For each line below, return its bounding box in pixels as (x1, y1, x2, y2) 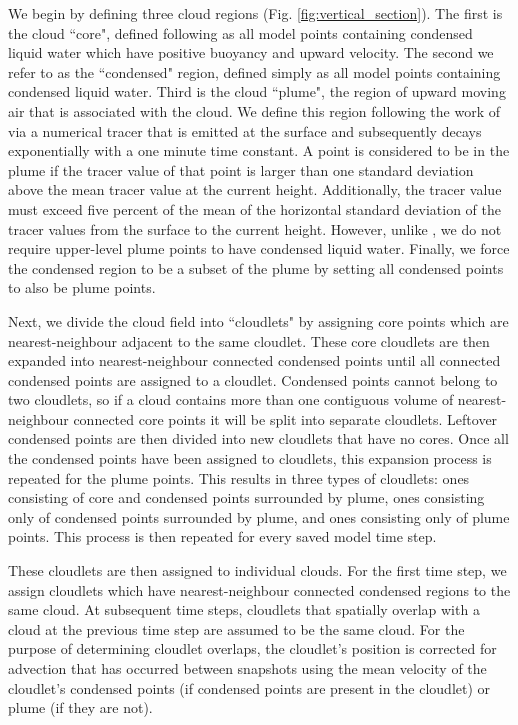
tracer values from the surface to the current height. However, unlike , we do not (8, 218, 502, 239)
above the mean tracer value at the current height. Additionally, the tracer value (8, 179, 502, 200)
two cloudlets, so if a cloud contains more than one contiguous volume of (8, 389, 454, 410)
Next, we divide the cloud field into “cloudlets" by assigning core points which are (8, 310, 509, 331)
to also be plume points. (8, 277, 156, 298)
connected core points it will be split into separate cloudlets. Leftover (73, 408, 498, 429)
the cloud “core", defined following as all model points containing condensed (8, 22, 473, 43)
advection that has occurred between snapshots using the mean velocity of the (8, 658, 487, 678)
